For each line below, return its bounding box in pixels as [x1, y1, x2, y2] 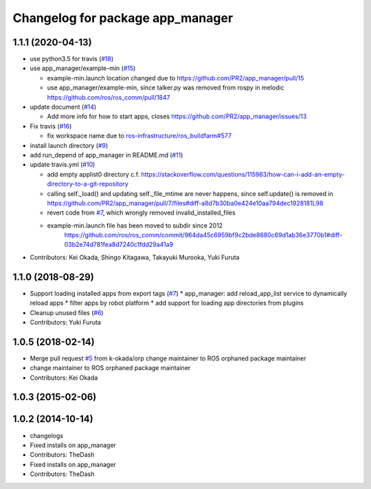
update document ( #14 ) [30, 103, 97, 111]
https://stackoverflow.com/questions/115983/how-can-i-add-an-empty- [141, 170, 345, 178]
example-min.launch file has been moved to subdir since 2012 [47, 221, 223, 230]
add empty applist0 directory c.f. [47, 170, 140, 178]
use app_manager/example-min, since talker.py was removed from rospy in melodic [47, 83, 284, 92]
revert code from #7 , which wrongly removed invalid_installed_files [47, 208, 236, 217]
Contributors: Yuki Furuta [30, 318, 101, 326]
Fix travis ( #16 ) [30, 122, 72, 130]
